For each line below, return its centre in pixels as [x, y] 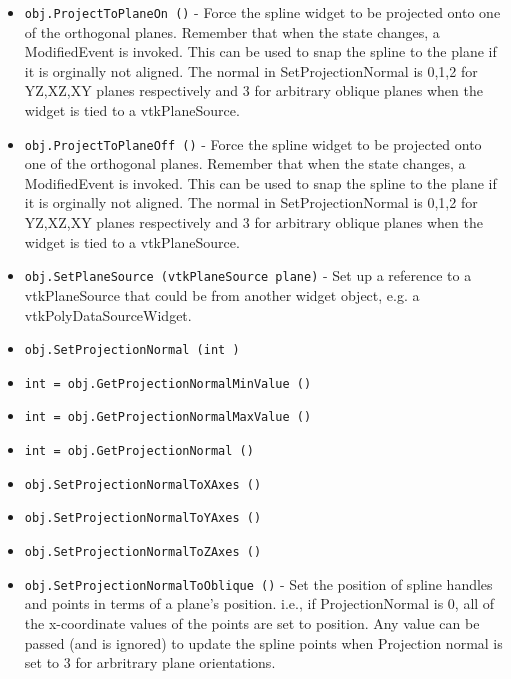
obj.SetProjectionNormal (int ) [132, 350]
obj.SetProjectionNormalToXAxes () [143, 484]
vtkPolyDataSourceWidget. [108, 314]
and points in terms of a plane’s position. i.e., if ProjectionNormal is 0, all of [259, 603]
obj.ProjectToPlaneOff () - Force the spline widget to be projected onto [253, 143]
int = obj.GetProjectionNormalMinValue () [168, 383]
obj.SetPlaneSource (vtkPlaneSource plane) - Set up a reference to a [248, 275]
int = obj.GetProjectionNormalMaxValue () [168, 417]
